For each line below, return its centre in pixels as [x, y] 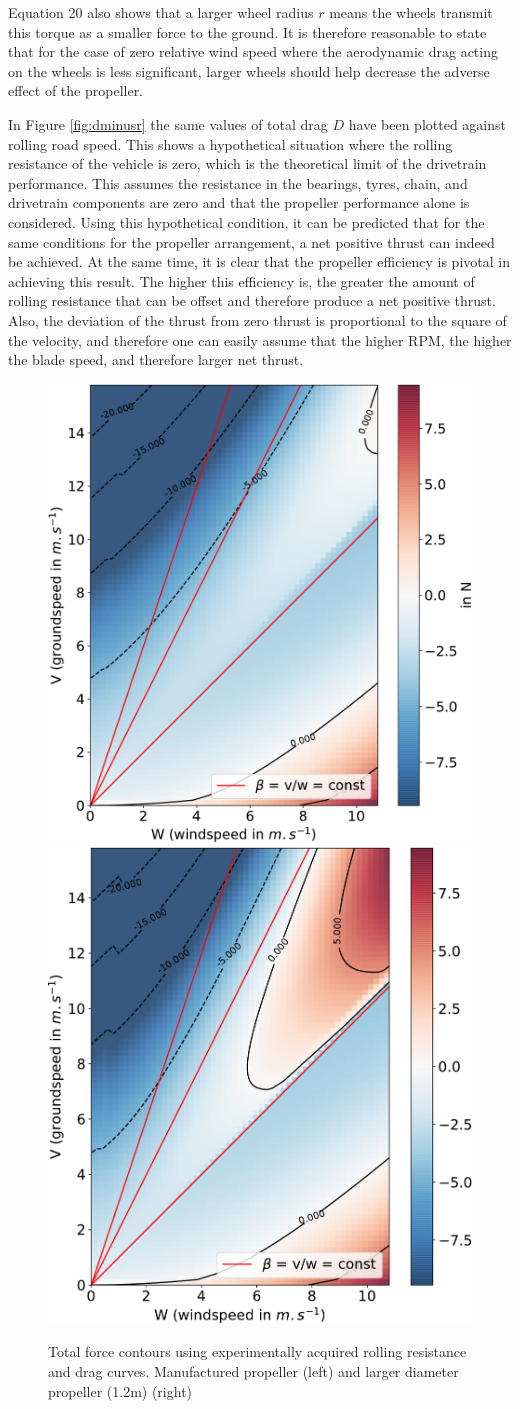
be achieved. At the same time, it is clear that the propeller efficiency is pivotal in [259, 261]
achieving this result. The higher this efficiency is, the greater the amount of [241, 280]
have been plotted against [427, 123]
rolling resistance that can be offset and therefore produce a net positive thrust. [252, 300]
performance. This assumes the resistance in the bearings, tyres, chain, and [238, 182]
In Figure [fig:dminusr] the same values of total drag [168, 123]
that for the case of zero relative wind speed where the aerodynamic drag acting [253, 51]
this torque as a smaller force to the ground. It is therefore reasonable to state [247, 31]
